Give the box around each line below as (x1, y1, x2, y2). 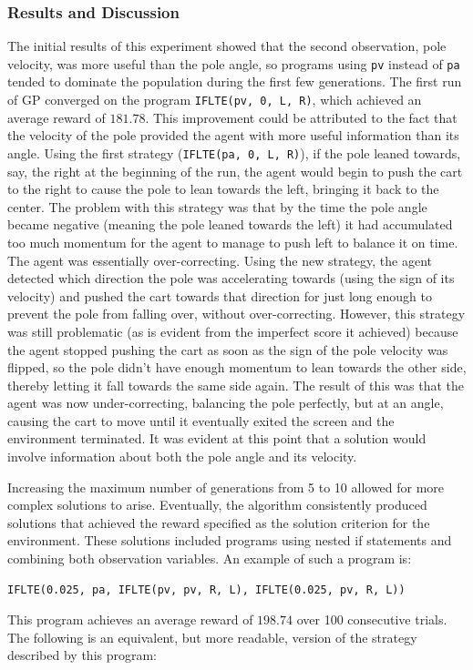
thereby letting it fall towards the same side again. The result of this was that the (7, 375, 465, 394)
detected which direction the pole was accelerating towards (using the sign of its (7, 269, 455, 288)
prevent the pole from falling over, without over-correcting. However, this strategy (7, 304, 466, 323)
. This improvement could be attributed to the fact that (145, 107, 458, 127)
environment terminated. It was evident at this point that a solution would (7, 429, 427, 448)
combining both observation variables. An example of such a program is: (7, 549, 412, 568)
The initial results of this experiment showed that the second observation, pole (7, 36, 447, 56)
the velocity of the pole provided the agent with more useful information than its (7, 126, 459, 145)
